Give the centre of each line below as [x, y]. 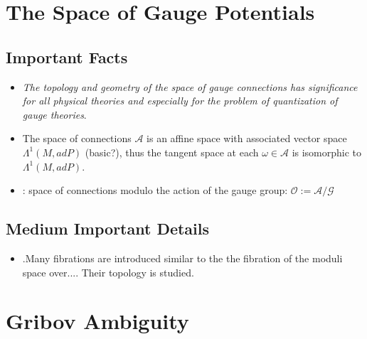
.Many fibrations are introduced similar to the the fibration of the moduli [182, 258]
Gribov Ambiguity [97, 321]
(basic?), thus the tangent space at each [172, 152]
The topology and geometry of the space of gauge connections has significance [190, 86]
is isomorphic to [327, 152]
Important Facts [67, 56]
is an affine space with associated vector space [247, 138]
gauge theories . [54, 114]
